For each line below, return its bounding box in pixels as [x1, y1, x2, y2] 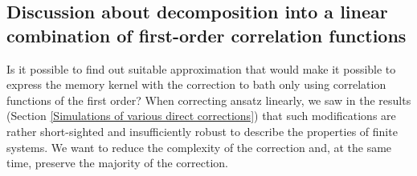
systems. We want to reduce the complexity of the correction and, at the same [6, 138, 392, 155]
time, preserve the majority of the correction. [6, 154, 228, 171]
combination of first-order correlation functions [6, 22, 407, 47]
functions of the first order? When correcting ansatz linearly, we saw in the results [6, 91, 411, 108]
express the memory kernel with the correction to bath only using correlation [6, 76, 386, 93]
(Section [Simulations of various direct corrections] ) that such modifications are [6, 107, 396, 124]
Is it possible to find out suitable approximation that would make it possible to [6, 60, 396, 77]
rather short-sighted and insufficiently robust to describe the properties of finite [6, 122, 398, 139]
